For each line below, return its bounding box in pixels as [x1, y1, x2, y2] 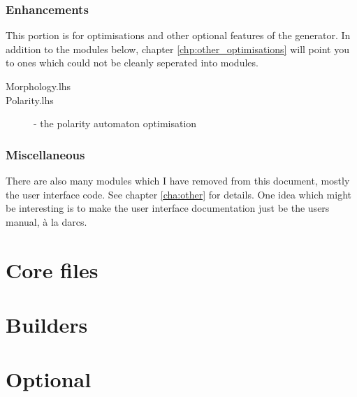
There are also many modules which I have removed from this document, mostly [6, 173, 350, 187]
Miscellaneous [6, 145, 85, 163]
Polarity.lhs [6, 92, 54, 107]
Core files [6, 255, 99, 284]
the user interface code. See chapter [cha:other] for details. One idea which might [6, 187, 352, 201]
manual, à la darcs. [6, 214, 87, 229]
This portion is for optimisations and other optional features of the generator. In [6, 28, 351, 43]
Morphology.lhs [6, 79, 71, 93]
